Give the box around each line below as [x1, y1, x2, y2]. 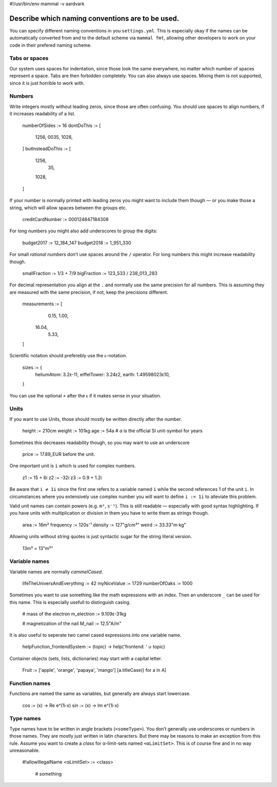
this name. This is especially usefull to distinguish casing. [9, 599, 131, 605]
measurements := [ [22, 301, 63, 307]
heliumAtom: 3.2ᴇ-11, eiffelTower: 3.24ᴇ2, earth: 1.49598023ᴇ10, [35, 371, 170, 377]
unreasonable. [9, 747, 40, 754]
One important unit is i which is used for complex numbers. [9, 463, 136, 469]
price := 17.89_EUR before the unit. [22, 451, 95, 457]
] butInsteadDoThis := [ [22, 145, 71, 152]
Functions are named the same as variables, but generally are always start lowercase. [9, 690, 191, 697]
